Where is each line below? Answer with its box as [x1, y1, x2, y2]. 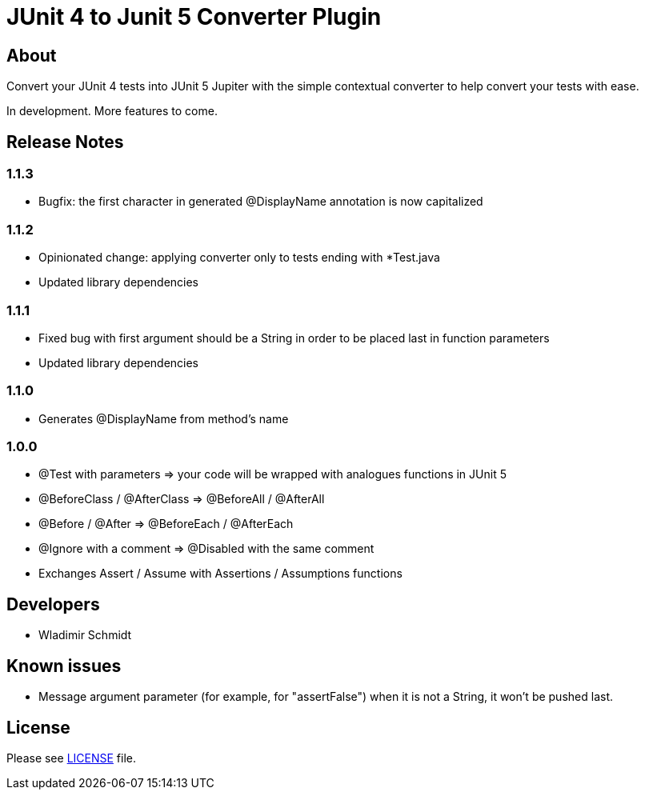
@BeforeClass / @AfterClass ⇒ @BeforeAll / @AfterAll [38, 492, 325, 506]
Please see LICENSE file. [6, 750, 137, 765]
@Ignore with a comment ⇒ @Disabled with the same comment [38, 542, 375, 556]
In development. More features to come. [6, 104, 218, 118]
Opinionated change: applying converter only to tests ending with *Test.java [38, 250, 440, 265]
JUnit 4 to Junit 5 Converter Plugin [6, 3, 382, 30]
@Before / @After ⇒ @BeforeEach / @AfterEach [38, 517, 294, 531]
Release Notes [6, 131, 124, 152]
